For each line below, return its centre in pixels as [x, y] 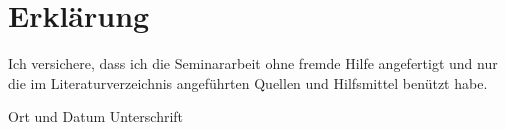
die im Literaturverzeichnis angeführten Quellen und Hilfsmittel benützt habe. [248, 82]
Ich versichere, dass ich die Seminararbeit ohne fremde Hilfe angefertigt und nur [253, 63]
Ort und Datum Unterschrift [96, 116]
